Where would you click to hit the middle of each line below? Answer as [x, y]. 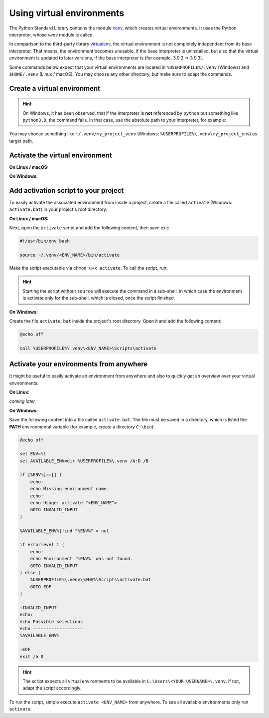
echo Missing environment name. [70, 489]
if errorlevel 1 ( [42, 545]
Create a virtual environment [55, 88]
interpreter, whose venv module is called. [52, 34]
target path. [21, 141]
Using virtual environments [67, 13]
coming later [22, 401]
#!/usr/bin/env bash [45, 241]
